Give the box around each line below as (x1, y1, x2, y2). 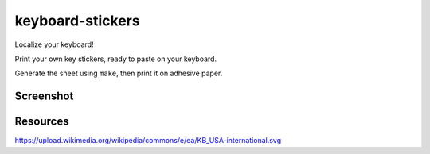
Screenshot (14, 90, 74, 103)
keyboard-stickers (14, 12, 140, 29)
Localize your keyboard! (14, 40, 94, 49)
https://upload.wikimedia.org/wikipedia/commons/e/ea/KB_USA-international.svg (14, 136, 282, 145)
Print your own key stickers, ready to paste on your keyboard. (14, 54, 217, 64)
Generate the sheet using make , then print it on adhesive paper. (14, 68, 223, 79)
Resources (14, 115, 69, 129)
